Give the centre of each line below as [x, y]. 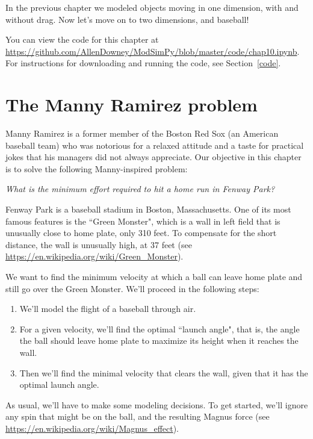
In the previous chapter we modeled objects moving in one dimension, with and [152, 7]
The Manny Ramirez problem [132, 104]
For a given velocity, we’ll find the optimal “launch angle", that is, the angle [160, 328]
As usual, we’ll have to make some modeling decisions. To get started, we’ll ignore [157, 404]
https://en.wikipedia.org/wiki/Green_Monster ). [95, 256]
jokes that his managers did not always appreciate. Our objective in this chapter [153, 157]
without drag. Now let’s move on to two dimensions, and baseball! [127, 19]
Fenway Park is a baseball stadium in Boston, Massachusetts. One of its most [148, 209]
